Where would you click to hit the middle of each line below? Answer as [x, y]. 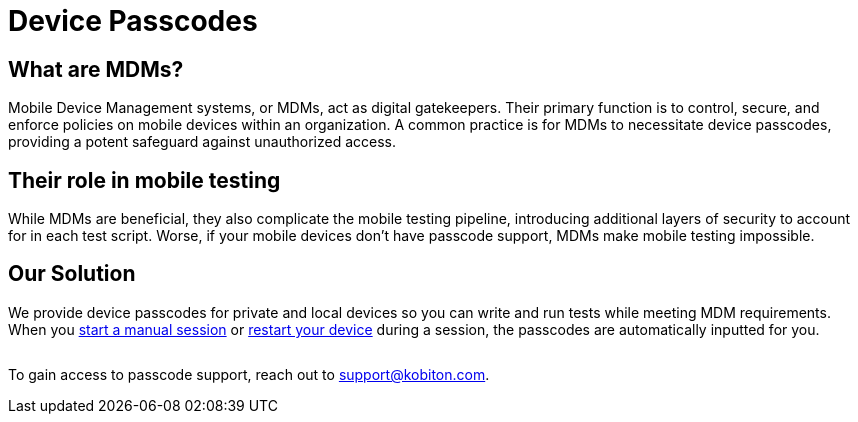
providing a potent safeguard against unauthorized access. [202, 142]
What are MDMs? [96, 69]
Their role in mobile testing [144, 180]
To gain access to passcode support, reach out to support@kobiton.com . [249, 374]
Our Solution [72, 274]
